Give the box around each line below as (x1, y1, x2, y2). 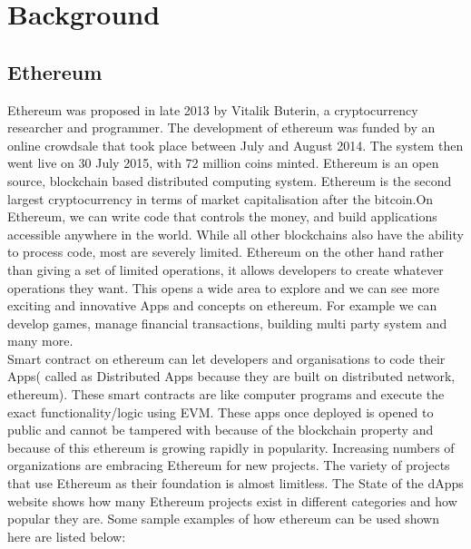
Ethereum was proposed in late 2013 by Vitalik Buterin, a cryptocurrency (7, 100, 418, 119)
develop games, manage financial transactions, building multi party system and (7, 313, 447, 332)
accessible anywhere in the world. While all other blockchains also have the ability (7, 224, 464, 243)
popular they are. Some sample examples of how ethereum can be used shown (7, 509, 439, 528)
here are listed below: (7, 526, 126, 545)
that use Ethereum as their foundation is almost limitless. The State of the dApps (7, 474, 464, 493)
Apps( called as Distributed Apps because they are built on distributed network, (7, 367, 456, 386)
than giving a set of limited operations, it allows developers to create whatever (7, 260, 444, 279)
